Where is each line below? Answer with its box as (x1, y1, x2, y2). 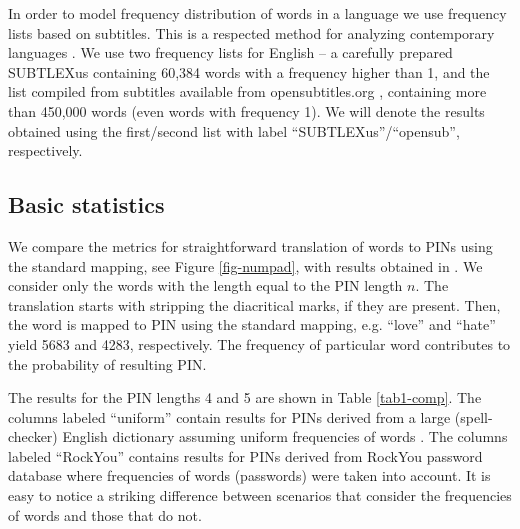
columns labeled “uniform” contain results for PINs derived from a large (8, 406, 451, 427)
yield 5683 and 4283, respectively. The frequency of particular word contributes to (8, 333, 511, 354)
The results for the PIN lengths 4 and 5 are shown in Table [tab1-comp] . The (8, 387, 482, 408)
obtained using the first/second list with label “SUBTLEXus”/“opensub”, (8, 120, 460, 141)
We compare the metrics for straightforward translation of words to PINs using (8, 235, 493, 256)
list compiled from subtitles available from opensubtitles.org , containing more (8, 81, 487, 102)
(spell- (454, 406, 493, 427)
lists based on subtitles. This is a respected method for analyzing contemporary (8, 22, 495, 43)
